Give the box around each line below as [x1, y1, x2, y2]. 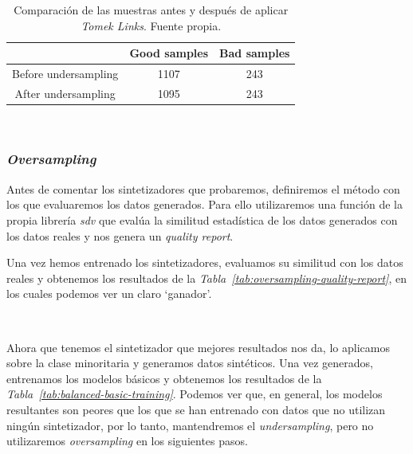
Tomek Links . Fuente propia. [81, 17, 222, 33]
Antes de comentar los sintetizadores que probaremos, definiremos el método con [6, 180, 400, 197]
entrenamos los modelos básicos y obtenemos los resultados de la [6, 370, 322, 386]
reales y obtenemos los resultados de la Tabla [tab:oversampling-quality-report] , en [6, 269, 407, 286]
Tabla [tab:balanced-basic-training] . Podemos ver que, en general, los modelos [6, 386, 383, 402]
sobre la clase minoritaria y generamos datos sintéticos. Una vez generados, [6, 354, 373, 371]
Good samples [129, 45, 209, 61]
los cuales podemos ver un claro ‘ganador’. [6, 285, 212, 302]
